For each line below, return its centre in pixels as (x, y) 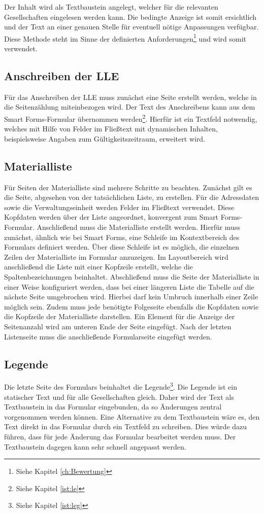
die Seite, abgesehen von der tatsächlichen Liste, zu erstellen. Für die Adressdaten (131, 197)
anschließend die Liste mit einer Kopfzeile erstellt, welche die (98, 267)
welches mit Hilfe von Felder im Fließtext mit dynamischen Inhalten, (111, 129)
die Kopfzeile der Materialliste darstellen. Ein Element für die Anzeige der (120, 316)
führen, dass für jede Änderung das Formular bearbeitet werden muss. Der (120, 436)
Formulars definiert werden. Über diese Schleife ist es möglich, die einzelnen (122, 247)
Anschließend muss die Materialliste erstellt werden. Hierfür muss (138, 227)
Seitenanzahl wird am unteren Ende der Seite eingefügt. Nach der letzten (118, 326)
